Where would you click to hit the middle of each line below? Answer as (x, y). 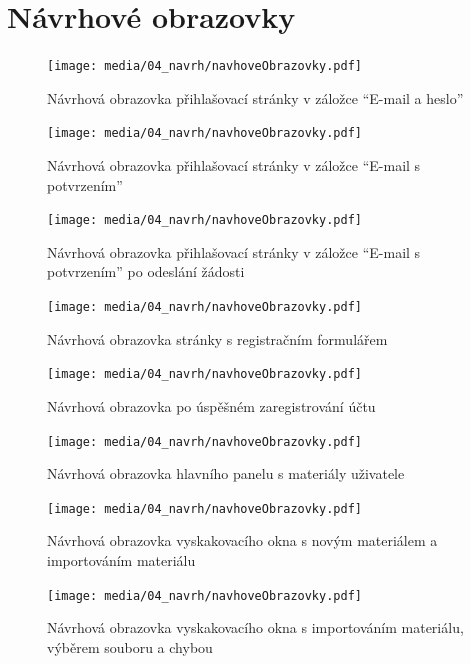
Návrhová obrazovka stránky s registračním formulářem (217, 338)
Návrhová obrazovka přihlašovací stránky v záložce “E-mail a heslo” (255, 97)
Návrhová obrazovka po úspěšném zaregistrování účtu (211, 405)
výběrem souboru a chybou (130, 646)
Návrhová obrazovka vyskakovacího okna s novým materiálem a (242, 540)
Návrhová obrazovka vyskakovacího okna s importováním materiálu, (255, 627)
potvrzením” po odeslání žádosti (146, 271)
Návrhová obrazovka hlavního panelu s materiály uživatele (226, 473)
